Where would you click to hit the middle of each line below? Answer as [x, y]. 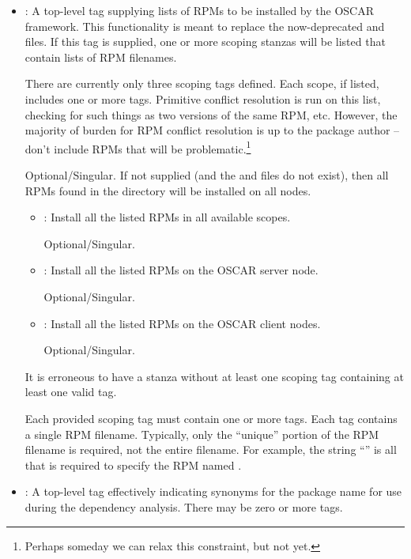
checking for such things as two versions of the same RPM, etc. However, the [211, 114]
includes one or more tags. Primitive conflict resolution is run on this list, [203, 98]
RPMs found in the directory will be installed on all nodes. [168, 190]
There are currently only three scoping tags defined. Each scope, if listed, [202, 83]
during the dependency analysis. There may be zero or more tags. [184, 506]
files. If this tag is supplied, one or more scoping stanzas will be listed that [205, 42]
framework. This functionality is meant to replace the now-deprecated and [205, 26]
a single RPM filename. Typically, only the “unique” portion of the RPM [202, 434]
